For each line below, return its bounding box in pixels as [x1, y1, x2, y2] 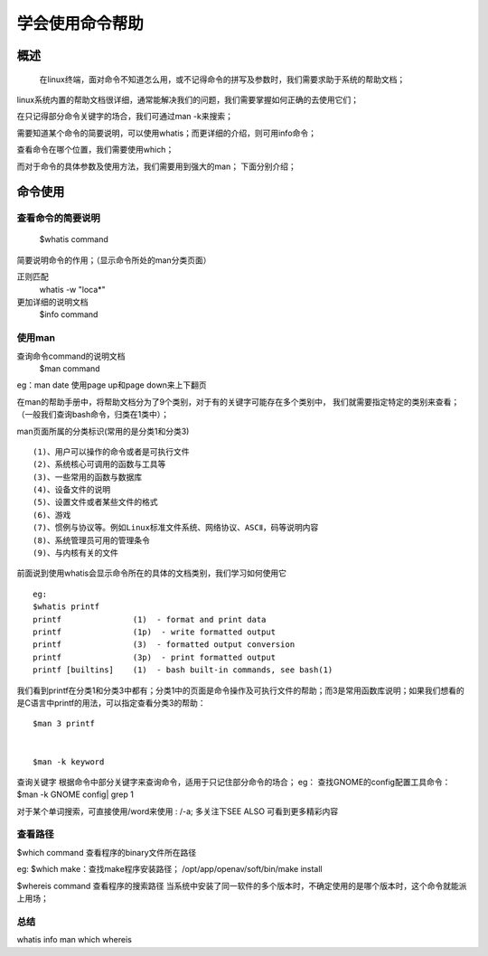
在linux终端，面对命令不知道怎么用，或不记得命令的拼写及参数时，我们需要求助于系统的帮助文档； [39, 73, 406, 85]
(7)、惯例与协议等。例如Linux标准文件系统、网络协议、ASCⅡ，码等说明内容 [33, 522, 319, 533]
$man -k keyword [33, 756, 105, 767]
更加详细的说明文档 [16, 296, 89, 307]
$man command [39, 362, 100, 374]
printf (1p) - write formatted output [33, 627, 276, 637]
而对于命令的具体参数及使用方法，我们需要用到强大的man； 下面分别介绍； [16, 161, 297, 172]
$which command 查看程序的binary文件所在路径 [16, 847, 197, 858]
